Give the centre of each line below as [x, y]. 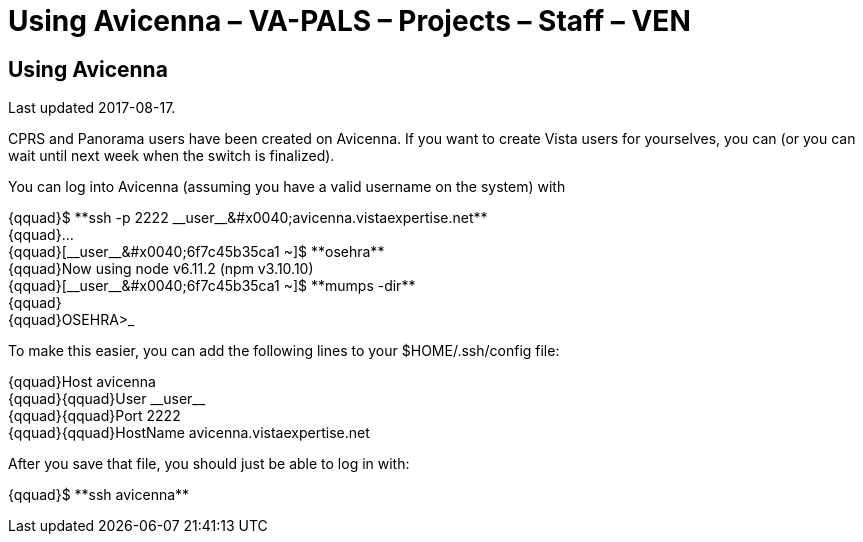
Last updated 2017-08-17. [92, 108]
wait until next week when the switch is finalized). [171, 156]
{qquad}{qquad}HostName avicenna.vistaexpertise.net [189, 433]
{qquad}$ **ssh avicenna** [99, 495]
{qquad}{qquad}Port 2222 [94, 416]
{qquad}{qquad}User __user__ [107, 399]
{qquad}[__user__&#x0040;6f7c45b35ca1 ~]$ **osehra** [196, 252]
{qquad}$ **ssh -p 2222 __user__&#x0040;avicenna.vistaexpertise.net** [248, 218]
